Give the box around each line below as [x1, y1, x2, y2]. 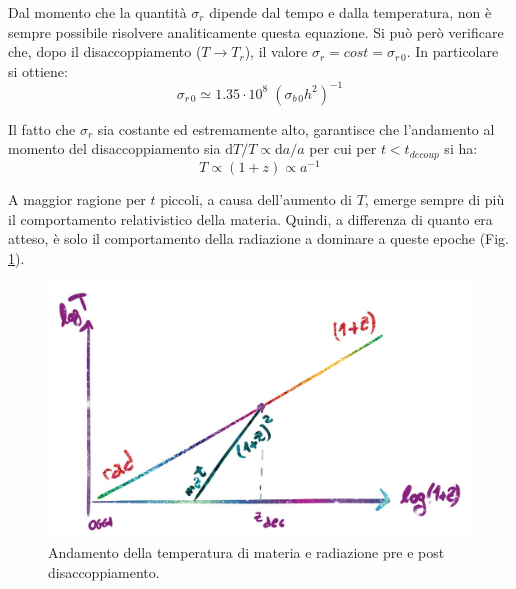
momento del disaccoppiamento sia [8, 138, 221, 159]
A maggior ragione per [8, 189, 146, 209]
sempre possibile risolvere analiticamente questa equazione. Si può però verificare [8, 21, 504, 42]
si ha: [444, 138, 478, 159]
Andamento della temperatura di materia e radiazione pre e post [48, 542, 445, 563]
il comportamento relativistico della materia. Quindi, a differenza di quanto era [8, 208, 493, 229]
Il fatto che [8, 118, 76, 139]
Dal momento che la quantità [8, 2, 187, 22]
